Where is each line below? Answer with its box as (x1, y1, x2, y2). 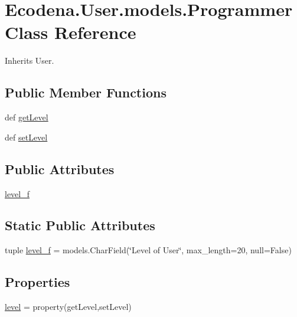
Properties (5, 273, 70, 291)
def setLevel (5, 130, 48, 143)
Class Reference (5, 20, 136, 44)
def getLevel (5, 111, 48, 123)
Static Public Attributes (5, 216, 155, 234)
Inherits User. (5, 54, 54, 67)
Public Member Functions (5, 83, 167, 102)
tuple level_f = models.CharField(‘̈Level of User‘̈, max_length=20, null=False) (5, 244, 292, 256)
